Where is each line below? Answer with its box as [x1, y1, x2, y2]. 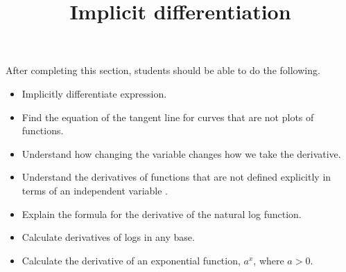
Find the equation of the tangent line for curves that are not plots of [21, 109, 314, 124]
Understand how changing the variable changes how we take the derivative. [21, 146, 341, 161]
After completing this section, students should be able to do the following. [6, 63, 320, 78]
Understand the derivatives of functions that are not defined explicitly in [21, 170, 331, 184]
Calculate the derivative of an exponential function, [21, 253, 241, 267]
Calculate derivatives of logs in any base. [21, 230, 195, 244]
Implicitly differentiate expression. [21, 86, 167, 100]
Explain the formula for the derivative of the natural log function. [21, 206, 302, 221]
